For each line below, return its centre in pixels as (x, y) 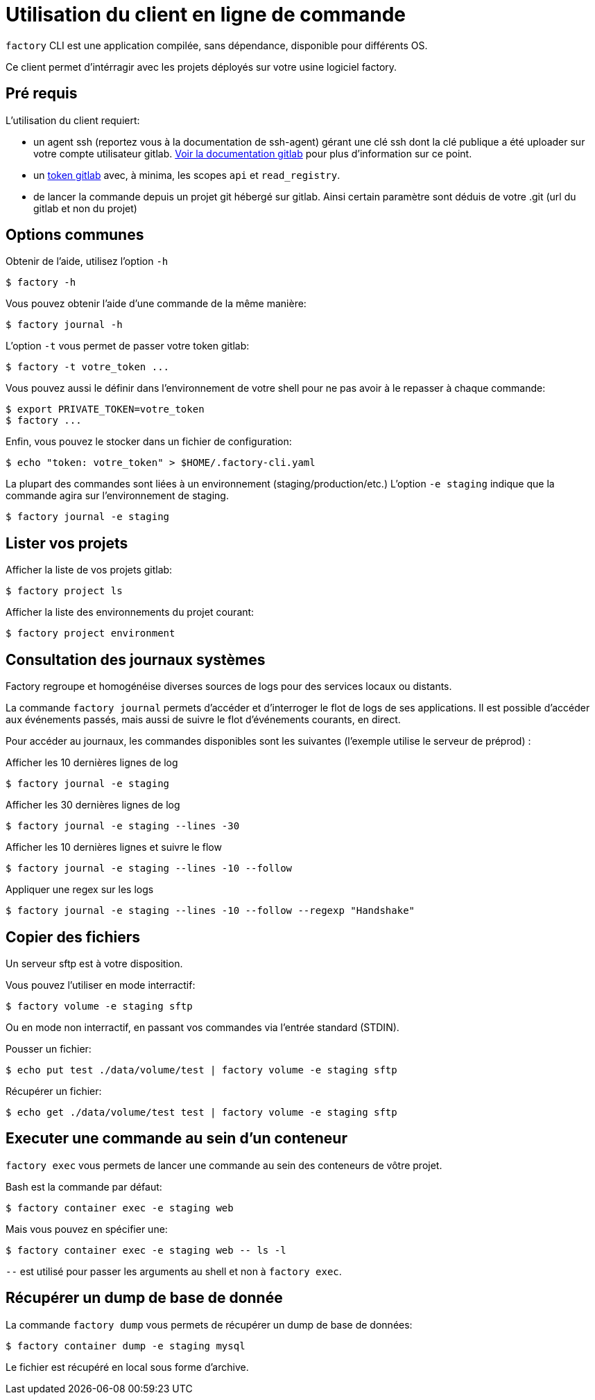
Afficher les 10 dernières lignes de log (92, 763)
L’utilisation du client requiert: (73, 120)
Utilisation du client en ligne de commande (206, 15)
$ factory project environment (90, 633)
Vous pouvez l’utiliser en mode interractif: (101, 985)
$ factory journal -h (64, 325)
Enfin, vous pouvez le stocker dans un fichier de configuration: (149, 442)
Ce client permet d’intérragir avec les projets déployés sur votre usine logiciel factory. (201, 67)
